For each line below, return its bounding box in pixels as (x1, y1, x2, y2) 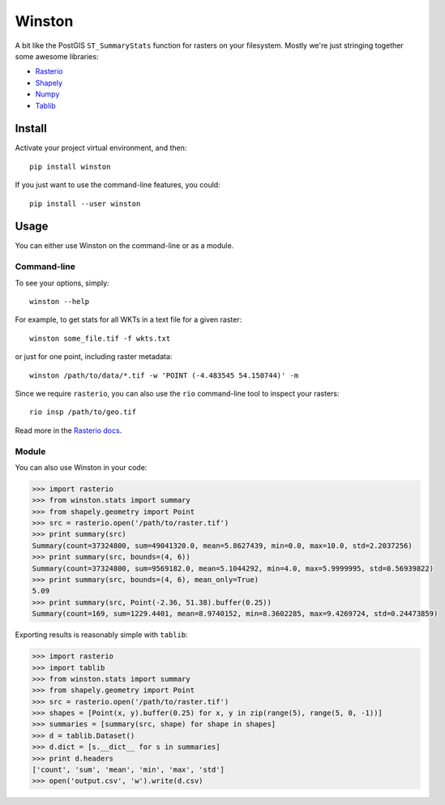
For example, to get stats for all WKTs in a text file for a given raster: (15, 315, 242, 324)
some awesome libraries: (15, 51, 99, 61)
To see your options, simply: (15, 278, 109, 288)
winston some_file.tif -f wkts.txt (29, 333, 171, 343)
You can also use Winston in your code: (15, 462, 148, 472)
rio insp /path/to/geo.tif (29, 408, 137, 417)
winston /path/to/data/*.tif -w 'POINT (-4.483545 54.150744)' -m (29, 370, 299, 380)
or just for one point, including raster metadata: (15, 352, 173, 362)
